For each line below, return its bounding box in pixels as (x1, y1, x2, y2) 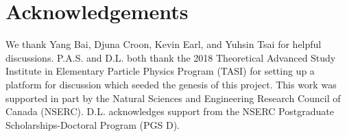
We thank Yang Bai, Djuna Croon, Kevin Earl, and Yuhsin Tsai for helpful (5, 37, 322, 51)
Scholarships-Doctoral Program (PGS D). (5, 117, 180, 132)
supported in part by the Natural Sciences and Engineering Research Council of (5, 90, 341, 105)
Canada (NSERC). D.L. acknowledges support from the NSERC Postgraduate (5, 104, 334, 119)
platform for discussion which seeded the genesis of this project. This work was (5, 77, 337, 91)
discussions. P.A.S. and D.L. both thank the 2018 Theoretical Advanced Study (5, 50, 336, 64)
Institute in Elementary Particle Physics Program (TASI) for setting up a (5, 64, 315, 78)
